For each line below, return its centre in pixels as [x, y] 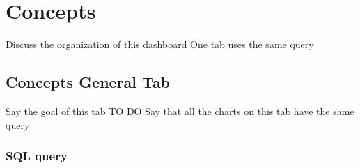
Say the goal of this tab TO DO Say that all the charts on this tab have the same [180, 110]
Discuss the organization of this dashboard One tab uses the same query [160, 44]
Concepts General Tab [88, 82]
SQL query [37, 156]
